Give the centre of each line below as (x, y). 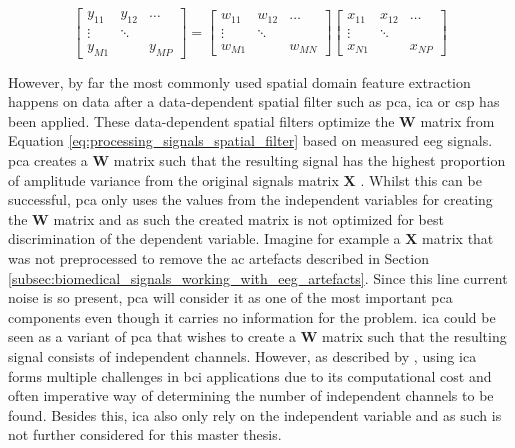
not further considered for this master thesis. (145, 434)
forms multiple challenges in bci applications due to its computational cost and (250, 375)
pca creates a (48, 160)
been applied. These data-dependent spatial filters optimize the (201, 120)
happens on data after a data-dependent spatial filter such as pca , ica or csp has (254, 101)
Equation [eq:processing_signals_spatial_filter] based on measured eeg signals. (250, 140)
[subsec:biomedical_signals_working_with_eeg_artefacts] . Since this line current (258, 277)
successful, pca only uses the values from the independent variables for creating (250, 199)
